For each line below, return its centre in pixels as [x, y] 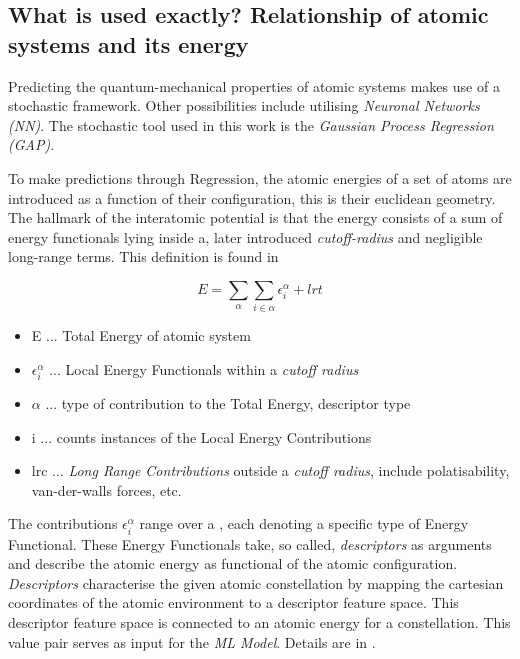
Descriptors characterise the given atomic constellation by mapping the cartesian [256, 582]
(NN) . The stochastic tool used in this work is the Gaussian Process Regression [251, 124]
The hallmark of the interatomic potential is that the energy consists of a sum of [255, 217]
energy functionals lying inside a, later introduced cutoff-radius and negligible [245, 236]
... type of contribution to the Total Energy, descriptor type [228, 403]
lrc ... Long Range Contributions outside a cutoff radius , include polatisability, [270, 470]
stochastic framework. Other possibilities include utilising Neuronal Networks [244, 105]
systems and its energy [128, 43]
